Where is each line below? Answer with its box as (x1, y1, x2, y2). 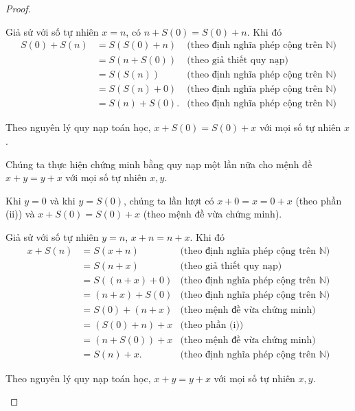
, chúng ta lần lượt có (124, 193, 214, 207)
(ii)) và (5, 207, 35, 221)
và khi (49, 193, 76, 207)
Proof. (5, 1, 31, 15)
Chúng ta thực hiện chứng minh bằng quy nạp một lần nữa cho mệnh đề (5, 156, 312, 171)
